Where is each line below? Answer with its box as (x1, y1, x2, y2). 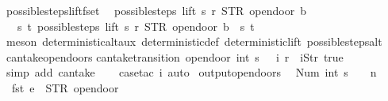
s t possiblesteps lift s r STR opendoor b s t (17, 17, 255, 34)
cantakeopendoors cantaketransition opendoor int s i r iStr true (6, 48, 344, 65)
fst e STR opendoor (11, 79, 119, 95)
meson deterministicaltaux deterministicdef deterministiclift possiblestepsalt (6, 33, 382, 50)
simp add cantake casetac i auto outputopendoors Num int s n (6, 64, 377, 80)
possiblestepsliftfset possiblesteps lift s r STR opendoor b (6, 2, 306, 18)
